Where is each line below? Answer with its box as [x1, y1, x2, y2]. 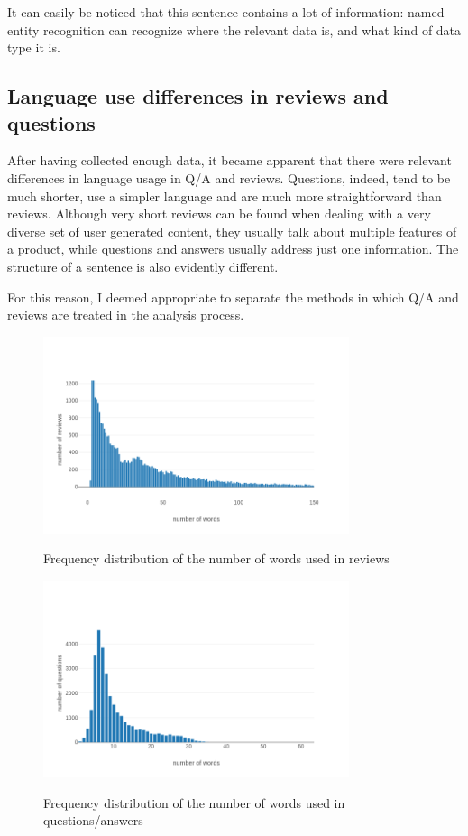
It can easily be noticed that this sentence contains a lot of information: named [7, 3, 445, 21]
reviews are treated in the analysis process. [7, 305, 244, 324]
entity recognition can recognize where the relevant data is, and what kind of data [7, 20, 462, 39]
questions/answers [43, 811, 143, 830]
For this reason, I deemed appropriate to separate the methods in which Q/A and [7, 287, 459, 306]
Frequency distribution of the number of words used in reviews [43, 549, 390, 568]
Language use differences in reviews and [7, 82, 389, 110]
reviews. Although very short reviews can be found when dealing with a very [7, 204, 431, 223]
